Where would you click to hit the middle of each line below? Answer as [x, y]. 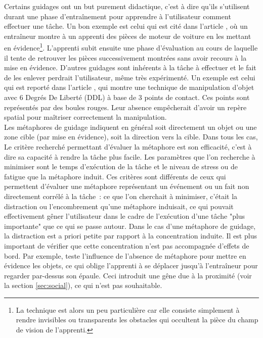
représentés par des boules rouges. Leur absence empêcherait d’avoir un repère [125, 107]
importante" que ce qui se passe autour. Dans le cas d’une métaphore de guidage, [130, 226]
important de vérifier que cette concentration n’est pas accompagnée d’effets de [127, 245]
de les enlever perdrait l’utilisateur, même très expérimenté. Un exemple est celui [130, 77]
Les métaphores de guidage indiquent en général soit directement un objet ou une [130, 127]
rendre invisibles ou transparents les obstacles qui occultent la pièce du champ [137, 320]
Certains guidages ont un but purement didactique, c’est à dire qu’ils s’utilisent [127, 6]
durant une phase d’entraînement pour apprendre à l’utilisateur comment [118, 16]
